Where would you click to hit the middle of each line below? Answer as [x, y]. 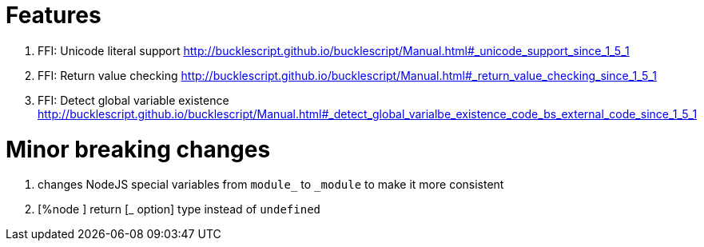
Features [54, 15]
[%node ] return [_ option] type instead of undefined [179, 209]
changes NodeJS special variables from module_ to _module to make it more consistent [271, 185]
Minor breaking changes [138, 149]
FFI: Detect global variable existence [133, 100]
